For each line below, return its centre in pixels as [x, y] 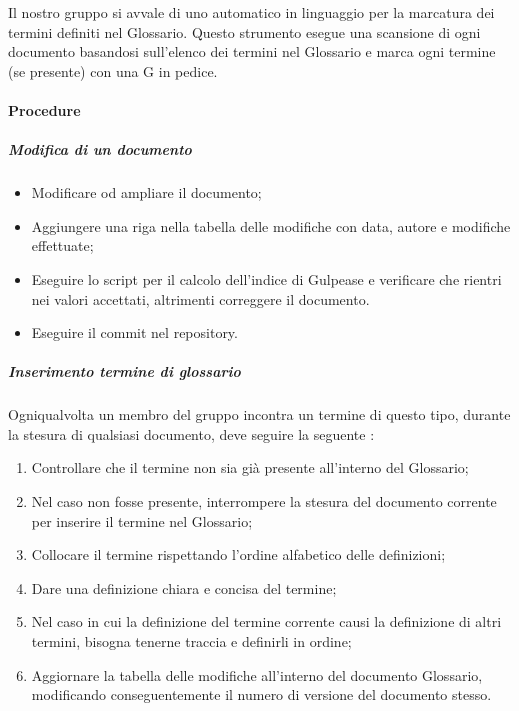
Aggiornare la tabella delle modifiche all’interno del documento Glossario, [257, 674]
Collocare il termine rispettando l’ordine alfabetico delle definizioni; [238, 554]
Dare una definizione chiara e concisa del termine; [184, 587]
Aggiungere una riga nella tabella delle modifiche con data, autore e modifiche [271, 225]
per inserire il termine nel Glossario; [142, 520]
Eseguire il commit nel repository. [134, 332]
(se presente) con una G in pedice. [113, 70]
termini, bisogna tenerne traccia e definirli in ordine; [191, 641]
